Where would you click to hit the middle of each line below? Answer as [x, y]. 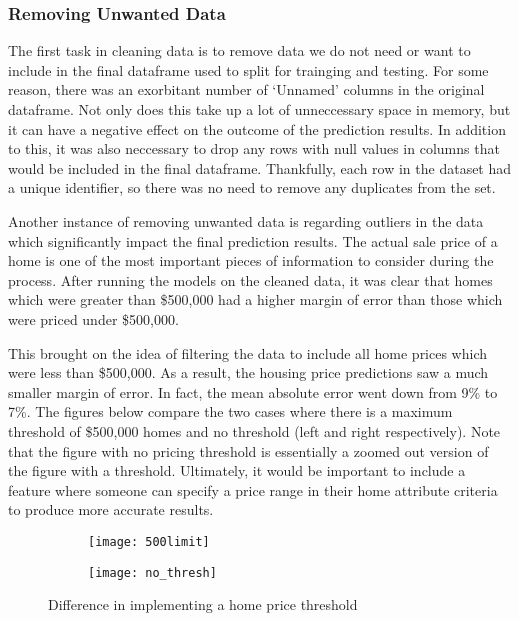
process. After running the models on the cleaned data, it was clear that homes [250, 279]
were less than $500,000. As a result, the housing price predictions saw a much [248, 372]
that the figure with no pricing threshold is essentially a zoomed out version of [248, 450]
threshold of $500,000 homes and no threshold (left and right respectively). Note [254, 430]
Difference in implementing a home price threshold [203, 604]
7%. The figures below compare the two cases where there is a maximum [230, 411]
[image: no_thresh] [152, 572]
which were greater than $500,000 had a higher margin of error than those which [255, 299]
